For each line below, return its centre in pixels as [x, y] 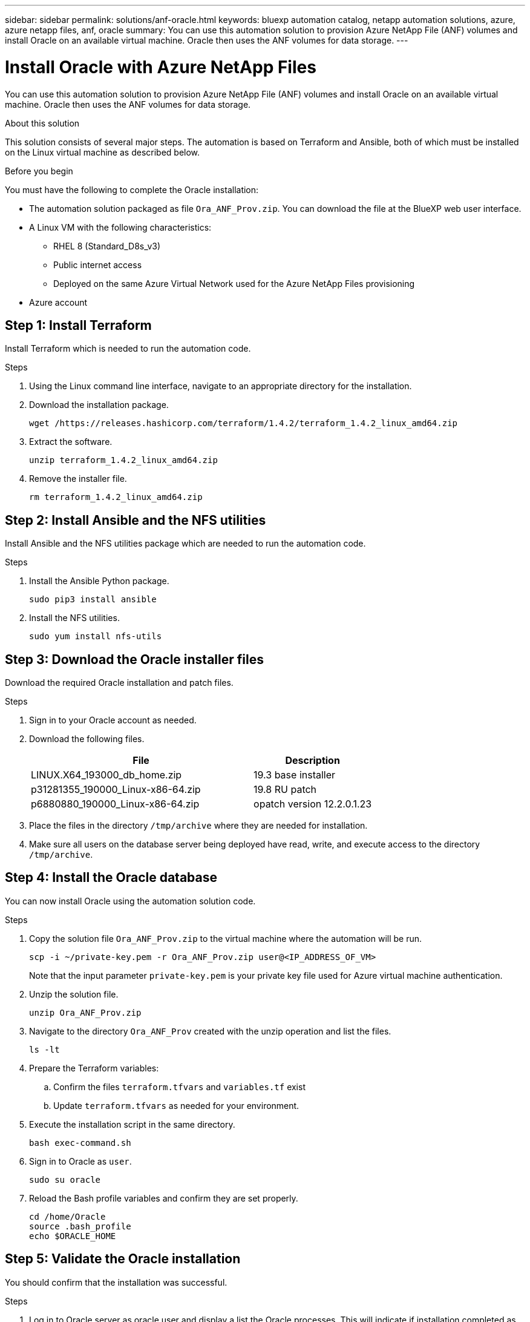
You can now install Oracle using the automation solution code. [130, 901]
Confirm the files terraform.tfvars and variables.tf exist [179, 1087]
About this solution [42, 123]
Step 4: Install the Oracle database [111, 878]
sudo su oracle [65, 1179]
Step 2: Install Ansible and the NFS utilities [136, 520]
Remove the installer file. [78, 479]
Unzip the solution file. [74, 994]
